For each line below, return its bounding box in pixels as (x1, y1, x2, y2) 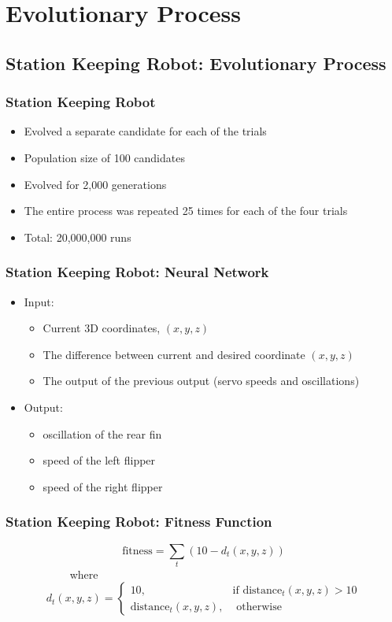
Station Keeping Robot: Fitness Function (6, 512, 272, 531)
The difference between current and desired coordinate (43, 346, 305, 362)
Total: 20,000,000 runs (24, 228, 131, 245)
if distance (232, 584, 283, 596)
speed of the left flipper (43, 452, 156, 468)
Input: (24, 293, 54, 309)
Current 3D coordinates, (43, 320, 161, 336)
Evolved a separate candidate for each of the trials (24, 123, 267, 139)
